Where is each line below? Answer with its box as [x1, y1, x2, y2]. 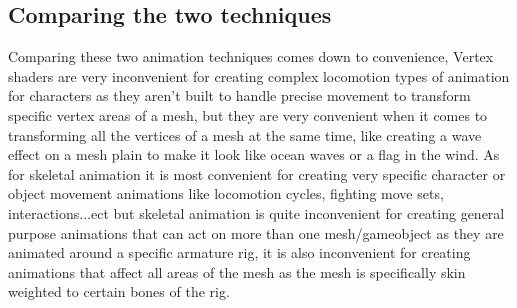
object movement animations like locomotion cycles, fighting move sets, [8, 183, 444, 204]
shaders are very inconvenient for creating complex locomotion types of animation [8, 65, 510, 86]
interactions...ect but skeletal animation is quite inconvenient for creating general [8, 202, 505, 223]
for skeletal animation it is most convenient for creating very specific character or [8, 163, 506, 184]
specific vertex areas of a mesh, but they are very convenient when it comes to [8, 104, 488, 125]
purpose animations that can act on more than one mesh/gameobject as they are [8, 222, 504, 243]
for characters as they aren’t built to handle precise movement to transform [8, 85, 471, 106]
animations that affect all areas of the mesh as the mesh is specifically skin [8, 261, 466, 282]
